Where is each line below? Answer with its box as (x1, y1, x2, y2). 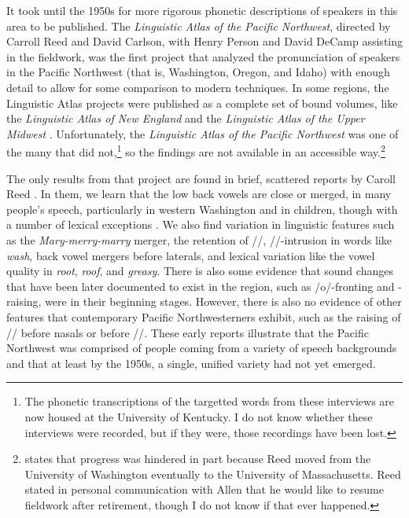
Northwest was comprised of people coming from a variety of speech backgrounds (6, 340, 397, 356)
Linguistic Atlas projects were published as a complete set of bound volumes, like (6, 94, 398, 111)
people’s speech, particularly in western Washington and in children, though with (6, 200, 398, 217)
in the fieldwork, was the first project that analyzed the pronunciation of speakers (6, 48, 400, 64)
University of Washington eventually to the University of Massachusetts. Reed (24, 465, 401, 482)
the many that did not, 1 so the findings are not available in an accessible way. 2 (6, 141, 385, 160)
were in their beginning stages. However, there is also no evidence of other (45, 293, 402, 310)
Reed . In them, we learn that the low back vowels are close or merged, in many (6, 186, 392, 202)
